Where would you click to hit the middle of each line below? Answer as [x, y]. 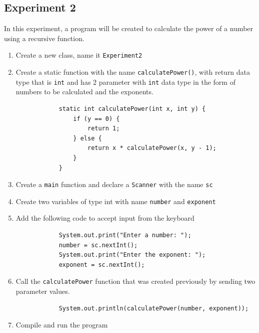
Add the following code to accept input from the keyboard [105, 218]
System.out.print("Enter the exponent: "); [132, 255]
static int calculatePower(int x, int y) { [132, 109]
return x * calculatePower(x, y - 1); [152, 148]
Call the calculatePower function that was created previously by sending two [135, 281]
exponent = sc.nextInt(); [102, 265]
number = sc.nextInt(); [98, 245]
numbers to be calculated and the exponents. [84, 92]
